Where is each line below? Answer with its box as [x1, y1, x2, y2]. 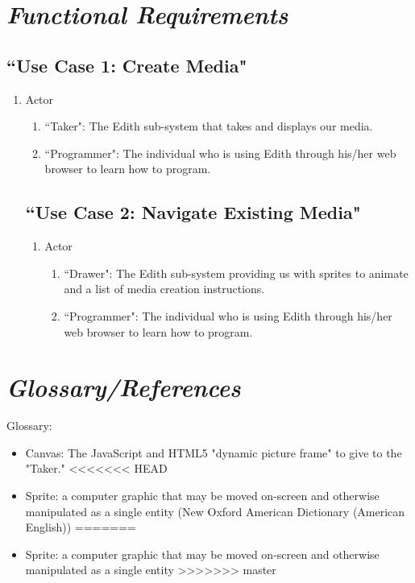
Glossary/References [6, 370, 241, 404]
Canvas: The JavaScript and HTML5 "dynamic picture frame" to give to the [25, 444, 402, 461]
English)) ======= [25, 519, 136, 535]
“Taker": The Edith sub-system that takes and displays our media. [44, 118, 373, 134]
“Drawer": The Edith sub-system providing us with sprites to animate [64, 264, 409, 281]
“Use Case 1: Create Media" [6, 52, 247, 77]
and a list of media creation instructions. [64, 280, 265, 297]
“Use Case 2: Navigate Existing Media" [25, 200, 361, 225]
